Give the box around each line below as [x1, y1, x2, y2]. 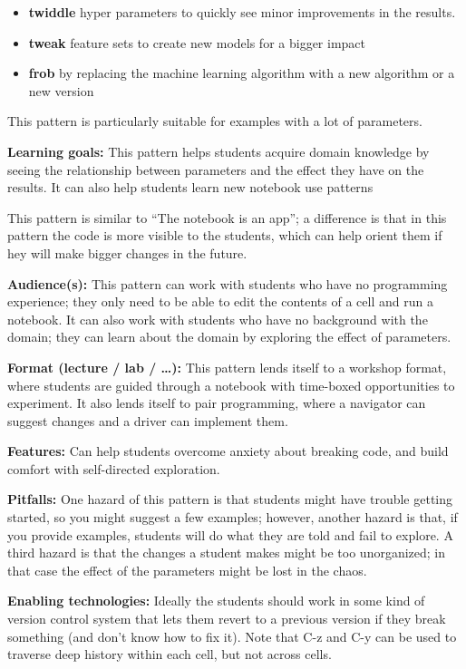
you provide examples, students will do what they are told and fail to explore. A [7, 525, 453, 544]
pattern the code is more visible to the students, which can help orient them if [7, 226, 442, 245]
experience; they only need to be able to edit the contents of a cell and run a [7, 292, 433, 311]
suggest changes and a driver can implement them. [7, 411, 288, 430]
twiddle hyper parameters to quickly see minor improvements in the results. [28, 3, 456, 21]
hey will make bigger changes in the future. [7, 243, 248, 262]
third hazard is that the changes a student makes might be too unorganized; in [7, 543, 446, 562]
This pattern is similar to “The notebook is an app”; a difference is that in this [7, 208, 447, 227]
